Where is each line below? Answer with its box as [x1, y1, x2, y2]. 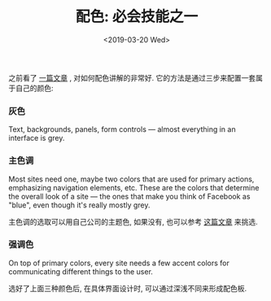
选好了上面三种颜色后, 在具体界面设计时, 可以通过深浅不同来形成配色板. [8, 283, 247, 293]
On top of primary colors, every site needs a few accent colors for [8, 258, 230, 268]
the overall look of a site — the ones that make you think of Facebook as [8, 191, 251, 201]
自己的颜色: [15, 83, 55, 93]
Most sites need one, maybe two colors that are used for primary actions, [8, 174, 255, 184]
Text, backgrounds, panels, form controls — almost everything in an [8, 124, 236, 134]
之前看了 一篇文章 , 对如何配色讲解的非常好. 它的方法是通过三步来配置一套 [8, 72, 256, 82]
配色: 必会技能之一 [76, 7, 198, 26]
